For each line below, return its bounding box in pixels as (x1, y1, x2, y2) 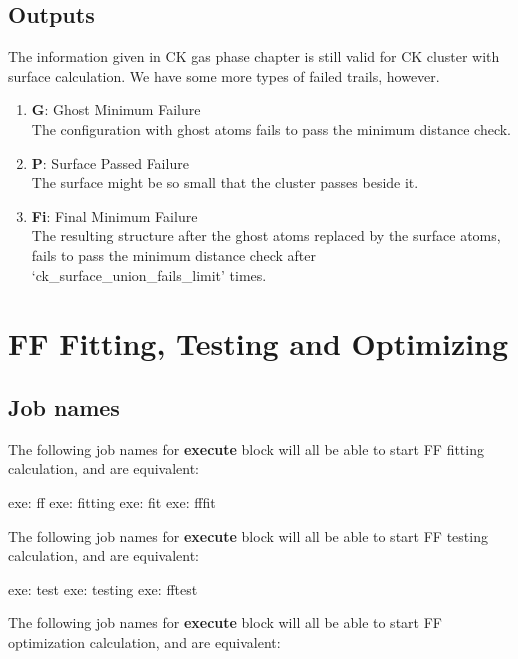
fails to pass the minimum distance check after (31, 244, 316, 265)
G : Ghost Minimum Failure (31, 99, 201, 120)
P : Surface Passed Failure (31, 152, 189, 173)
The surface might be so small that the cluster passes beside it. (31, 172, 419, 193)
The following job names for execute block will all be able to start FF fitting (8, 438, 484, 459)
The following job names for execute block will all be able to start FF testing (8, 525, 488, 546)
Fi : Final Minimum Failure (31, 205, 198, 226)
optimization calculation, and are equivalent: (8, 631, 281, 652)
